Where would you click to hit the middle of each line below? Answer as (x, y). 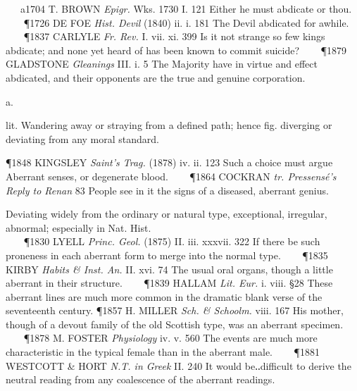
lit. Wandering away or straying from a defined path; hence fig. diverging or (169, 125)
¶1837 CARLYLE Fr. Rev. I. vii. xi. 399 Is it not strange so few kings (174, 36)
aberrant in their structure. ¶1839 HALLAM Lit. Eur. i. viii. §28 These (169, 283)
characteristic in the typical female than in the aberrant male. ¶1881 (163, 352)
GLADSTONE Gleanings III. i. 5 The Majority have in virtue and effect (162, 64)
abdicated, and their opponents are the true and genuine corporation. (156, 77)
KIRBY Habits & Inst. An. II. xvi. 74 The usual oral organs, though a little (169, 269)
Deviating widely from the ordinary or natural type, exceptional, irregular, (167, 214)
